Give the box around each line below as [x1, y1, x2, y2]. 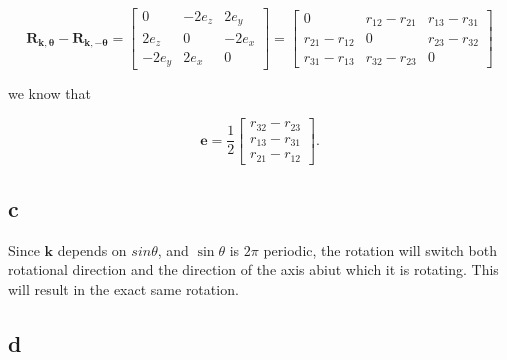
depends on [57, 239, 127, 260]
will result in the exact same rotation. [8, 278, 239, 299]
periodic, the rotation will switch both [263, 239, 497, 260]
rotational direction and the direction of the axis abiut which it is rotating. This [8, 259, 499, 280]
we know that [8, 83, 91, 104]
